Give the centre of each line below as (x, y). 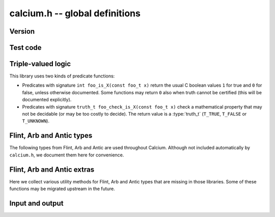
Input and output (36, 203)
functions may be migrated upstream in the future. (62, 189)
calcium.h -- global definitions (75, 13)
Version (22, 31)
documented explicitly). (47, 100)
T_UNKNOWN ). (36, 121)
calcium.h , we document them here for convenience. (67, 155)
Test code (25, 48)
